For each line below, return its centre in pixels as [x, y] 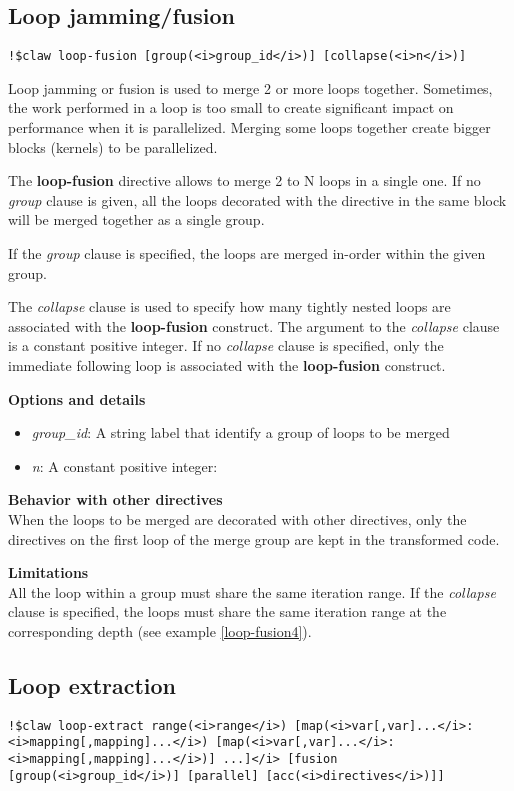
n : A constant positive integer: [124, 465]
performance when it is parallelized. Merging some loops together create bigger [249, 127]
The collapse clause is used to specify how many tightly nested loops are [229, 306]
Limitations [48, 572]
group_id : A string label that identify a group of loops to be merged [240, 432]
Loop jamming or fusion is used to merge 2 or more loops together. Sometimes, [250, 87]
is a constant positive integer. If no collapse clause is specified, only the [226, 345]
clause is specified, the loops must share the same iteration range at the [227, 611]
